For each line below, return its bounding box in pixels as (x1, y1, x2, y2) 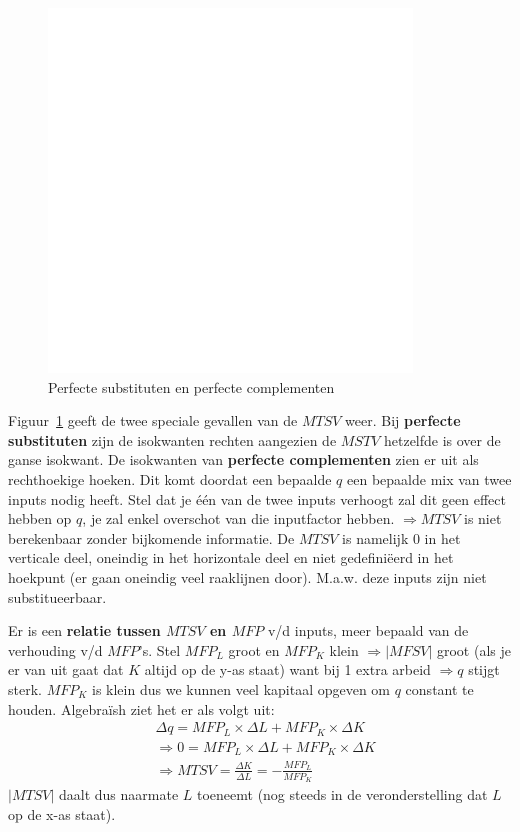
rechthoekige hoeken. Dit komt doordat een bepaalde (8, 468, 332, 489)
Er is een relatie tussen (8, 620, 161, 641)
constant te (405, 678, 474, 699)
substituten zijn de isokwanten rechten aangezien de (8, 429, 337, 450)
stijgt (468, 659, 500, 680)
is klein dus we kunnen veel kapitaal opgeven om (92, 678, 391, 699)
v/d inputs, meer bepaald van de (267, 620, 469, 641)
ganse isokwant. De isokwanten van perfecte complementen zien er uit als (8, 449, 479, 470)
